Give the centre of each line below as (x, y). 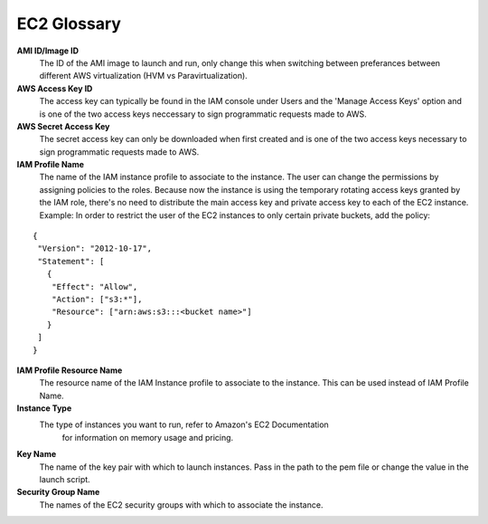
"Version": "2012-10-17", (95, 248)
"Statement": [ (71, 261)
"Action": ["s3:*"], (97, 299)
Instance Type (44, 408)
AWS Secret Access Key (63, 126)
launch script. (65, 480)
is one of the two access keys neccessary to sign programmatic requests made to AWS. (203, 114)
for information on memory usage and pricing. (148, 437)
